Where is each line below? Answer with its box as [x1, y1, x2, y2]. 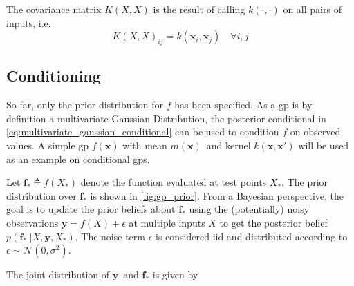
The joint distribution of [6, 267, 110, 282]
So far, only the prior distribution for [6, 97, 164, 112]
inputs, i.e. [6, 15, 51, 30]
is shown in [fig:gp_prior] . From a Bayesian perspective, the [90, 188, 344, 202]
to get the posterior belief [219, 215, 328, 229]
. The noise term [75, 229, 145, 243]
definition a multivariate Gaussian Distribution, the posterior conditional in [6, 111, 326, 125]
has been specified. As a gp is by [174, 97, 313, 112]
